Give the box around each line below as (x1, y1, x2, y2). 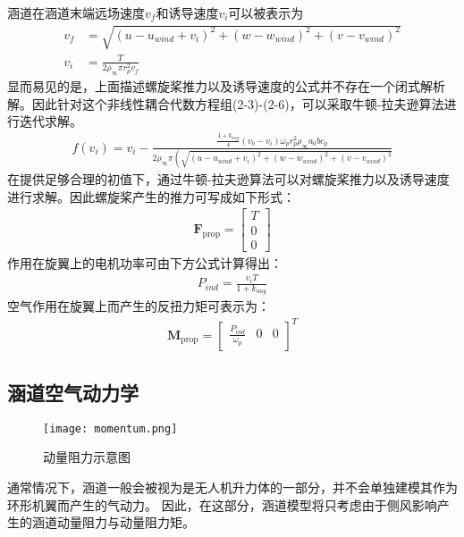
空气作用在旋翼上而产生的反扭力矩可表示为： (7, 297, 270, 315)
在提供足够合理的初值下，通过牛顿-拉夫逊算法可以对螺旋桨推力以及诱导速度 (7, 170, 450, 189)
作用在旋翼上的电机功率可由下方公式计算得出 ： (7, 253, 283, 272)
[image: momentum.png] (43, 422, 178, 435)
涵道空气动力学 (7, 378, 139, 406)
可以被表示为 (228, 4, 304, 21)
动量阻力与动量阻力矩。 (56, 513, 195, 532)
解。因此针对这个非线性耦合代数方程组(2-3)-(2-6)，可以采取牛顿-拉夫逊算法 (7, 94, 444, 113)
